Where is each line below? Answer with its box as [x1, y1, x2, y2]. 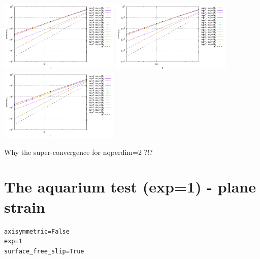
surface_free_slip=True [4, 247, 84, 255]
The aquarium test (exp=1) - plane [4, 176, 256, 197]
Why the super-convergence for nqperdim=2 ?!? [4, 146, 153, 157]
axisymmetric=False [4, 228, 70, 235]
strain [4, 196, 45, 217]
